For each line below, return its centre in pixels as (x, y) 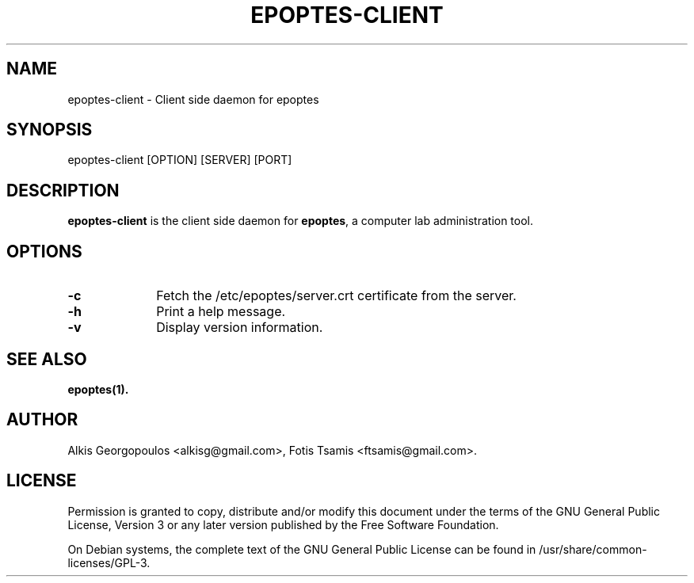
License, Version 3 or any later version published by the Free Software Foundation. (283, 524)
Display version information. (240, 328)
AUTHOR (42, 420)
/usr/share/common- (593, 549)
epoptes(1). (98, 389)
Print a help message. (221, 312)
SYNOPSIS (50, 130)
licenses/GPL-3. (109, 562)
